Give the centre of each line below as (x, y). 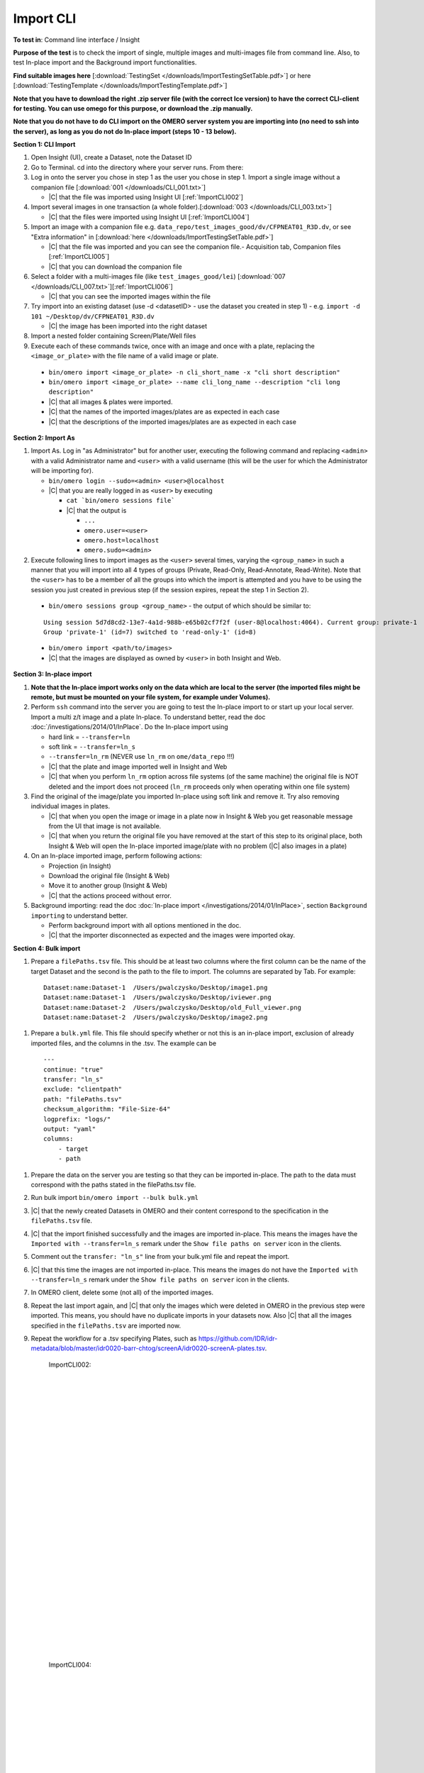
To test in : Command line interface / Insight (77, 40)
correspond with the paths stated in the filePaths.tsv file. (113, 1184)
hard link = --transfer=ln (89, 737)
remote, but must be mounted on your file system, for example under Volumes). (151, 697)
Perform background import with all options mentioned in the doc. (145, 925)
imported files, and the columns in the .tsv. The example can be (123, 1043)
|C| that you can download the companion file (115, 267)
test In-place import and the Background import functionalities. (105, 62)
